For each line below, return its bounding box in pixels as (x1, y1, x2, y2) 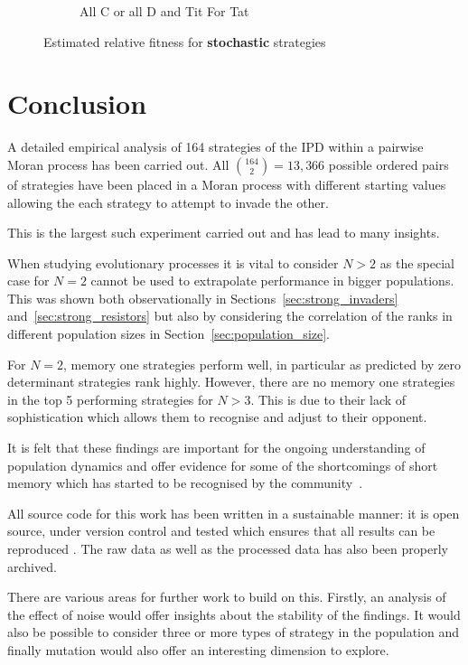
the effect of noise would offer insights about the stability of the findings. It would (7, 604, 461, 623)
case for (7, 271, 50, 290)
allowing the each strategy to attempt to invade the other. (7, 192, 329, 211)
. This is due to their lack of (250, 389, 407, 408)
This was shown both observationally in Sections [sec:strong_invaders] (7, 288, 398, 307)
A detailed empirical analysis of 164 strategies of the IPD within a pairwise (7, 137, 424, 156)
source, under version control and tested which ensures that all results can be (7, 521, 435, 540)
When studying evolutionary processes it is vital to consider (7, 253, 339, 272)
